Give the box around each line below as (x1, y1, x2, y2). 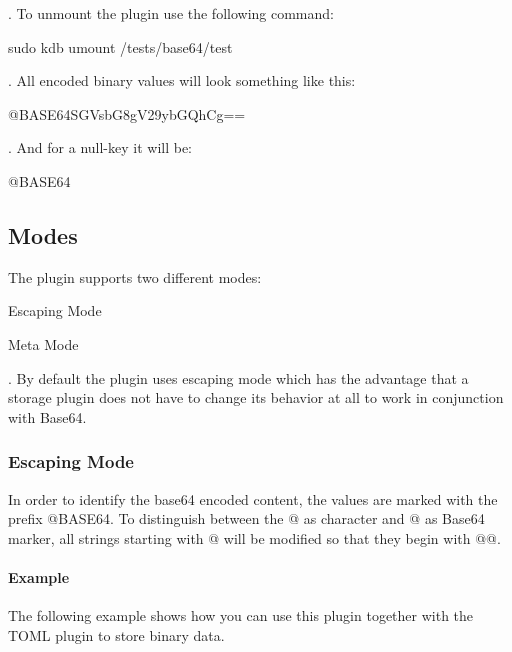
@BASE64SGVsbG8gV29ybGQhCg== (8, 103, 246, 124)
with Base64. (8, 406, 87, 427)
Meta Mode (8, 333, 79, 354)
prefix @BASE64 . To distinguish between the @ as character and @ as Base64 (8, 508, 485, 529)
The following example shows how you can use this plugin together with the (8, 605, 474, 626)
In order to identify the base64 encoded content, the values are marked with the (8, 488, 498, 509)
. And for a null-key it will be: (8, 137, 193, 158)
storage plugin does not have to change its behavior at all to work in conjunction (8, 387, 504, 408)
